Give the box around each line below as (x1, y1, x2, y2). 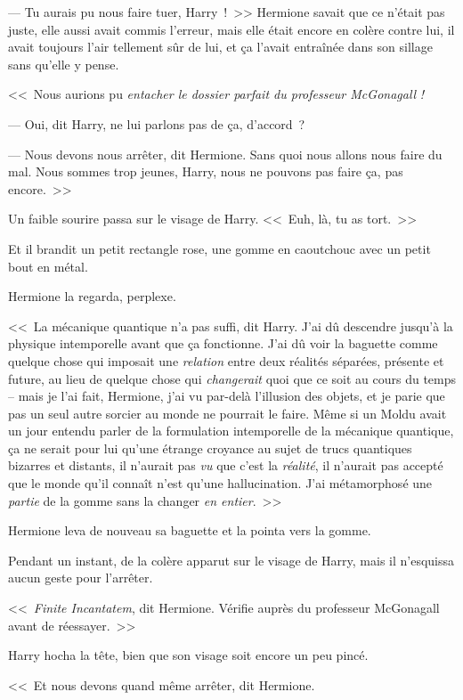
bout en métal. (8, 256, 88, 275)
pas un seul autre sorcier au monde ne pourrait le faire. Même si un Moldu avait (8, 403, 447, 422)
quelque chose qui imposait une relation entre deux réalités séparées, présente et (8, 351, 444, 370)
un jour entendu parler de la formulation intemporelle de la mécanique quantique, (8, 421, 454, 440)
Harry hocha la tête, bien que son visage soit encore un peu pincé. (8, 646, 369, 664)
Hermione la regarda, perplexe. (8, 287, 176, 305)
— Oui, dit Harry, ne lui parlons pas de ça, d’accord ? (8, 114, 305, 133)
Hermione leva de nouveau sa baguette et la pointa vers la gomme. (8, 521, 371, 540)
